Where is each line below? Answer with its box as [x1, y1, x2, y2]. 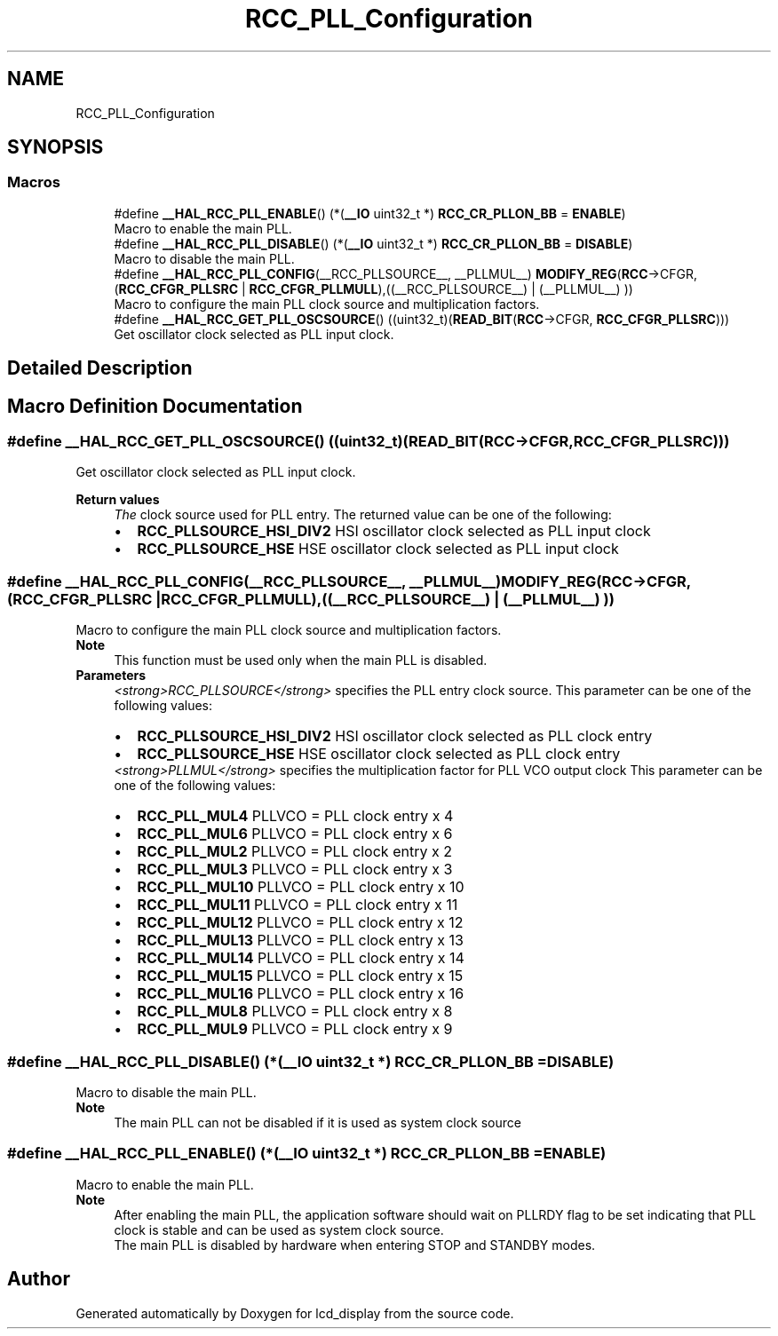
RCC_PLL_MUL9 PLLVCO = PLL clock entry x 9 [137, 1020, 453, 1039]
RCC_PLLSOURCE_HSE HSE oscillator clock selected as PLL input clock [137, 540, 619, 558]
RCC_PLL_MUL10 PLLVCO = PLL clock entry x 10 [137, 878, 464, 897]
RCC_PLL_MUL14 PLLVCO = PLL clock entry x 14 [137, 949, 464, 968]
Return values [75, 492, 160, 508]
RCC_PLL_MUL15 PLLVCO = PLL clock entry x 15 [137, 967, 464, 985]
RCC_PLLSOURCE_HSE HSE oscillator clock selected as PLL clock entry [137, 745, 621, 763]
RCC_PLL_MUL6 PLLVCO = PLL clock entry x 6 [137, 825, 453, 843]
